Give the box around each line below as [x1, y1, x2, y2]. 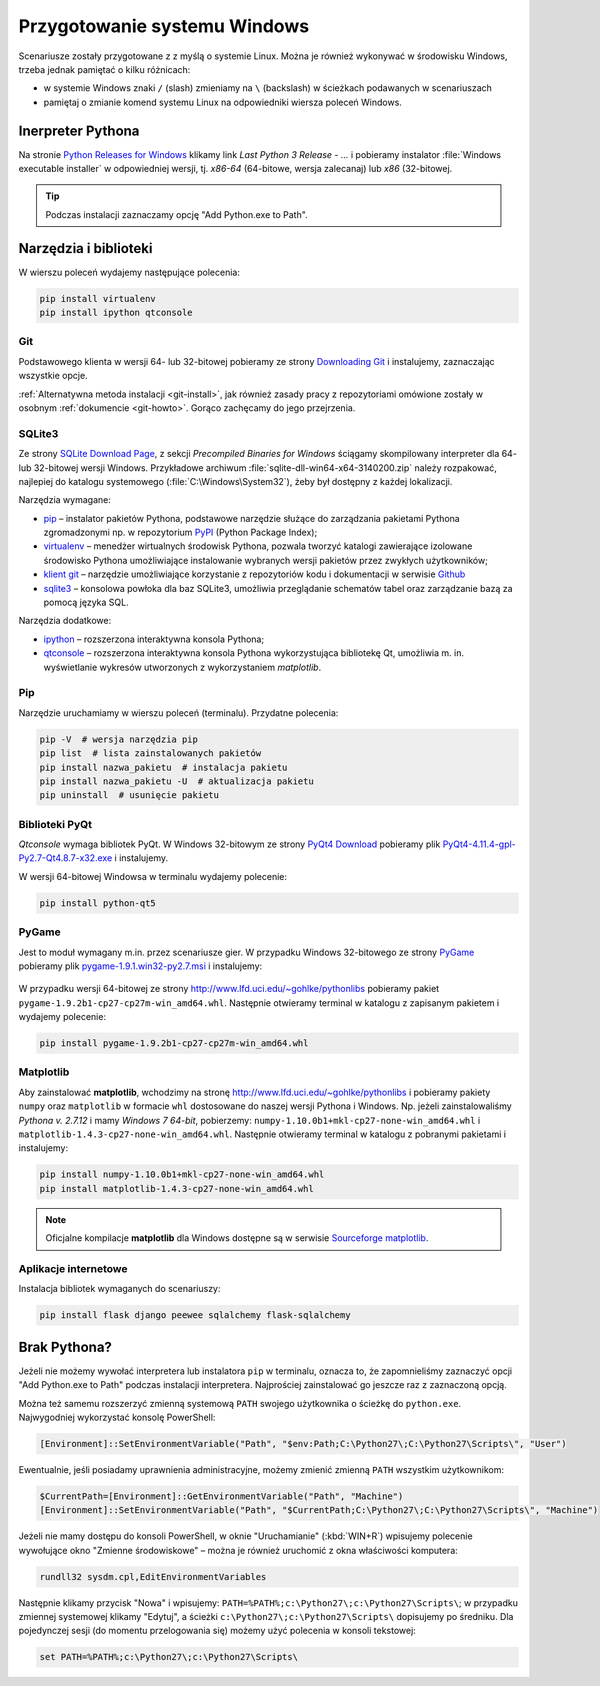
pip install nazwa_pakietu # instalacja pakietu [39, 761, 288, 773]
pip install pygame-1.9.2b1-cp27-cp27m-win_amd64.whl [39, 1038, 309, 1049]
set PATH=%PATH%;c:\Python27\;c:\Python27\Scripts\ [39, 1651, 299, 1663]
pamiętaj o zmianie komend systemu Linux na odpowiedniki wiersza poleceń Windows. [43, 96, 402, 108]
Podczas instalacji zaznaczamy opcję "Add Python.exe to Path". [45, 208, 309, 220]
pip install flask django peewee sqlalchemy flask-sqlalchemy [39, 1310, 351, 1321]
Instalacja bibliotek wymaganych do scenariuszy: [18, 1283, 221, 1295]
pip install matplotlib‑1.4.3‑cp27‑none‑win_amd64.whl [39, 1183, 314, 1194]
